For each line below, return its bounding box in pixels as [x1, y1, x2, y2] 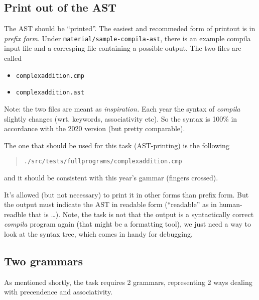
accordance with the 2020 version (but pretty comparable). [4, 123, 185, 134]
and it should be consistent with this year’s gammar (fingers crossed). [4, 172, 218, 182]
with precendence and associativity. [4, 286, 113, 297]
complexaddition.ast [16, 89, 84, 96]
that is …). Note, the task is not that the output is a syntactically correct [29, 209, 254, 219]
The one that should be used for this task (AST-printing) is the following [4, 140, 229, 150]
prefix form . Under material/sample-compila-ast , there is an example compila [4, 33, 251, 43]
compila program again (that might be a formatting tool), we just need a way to [4, 219, 251, 229]
